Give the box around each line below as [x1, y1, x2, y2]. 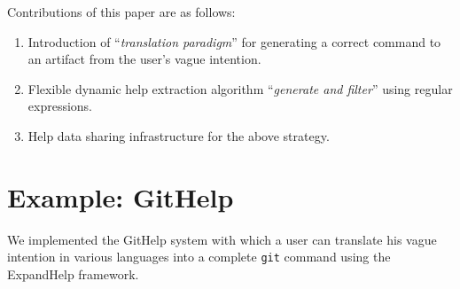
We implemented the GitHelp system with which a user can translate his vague [7, 230, 437, 248]
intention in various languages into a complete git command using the [7, 247, 391, 266]
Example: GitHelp [7, 178, 234, 215]
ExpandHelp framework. [7, 264, 139, 283]
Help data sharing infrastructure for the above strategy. [27, 126, 330, 144]
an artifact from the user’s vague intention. [27, 50, 261, 68]
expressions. [27, 97, 93, 115]
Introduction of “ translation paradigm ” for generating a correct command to [27, 32, 441, 51]
